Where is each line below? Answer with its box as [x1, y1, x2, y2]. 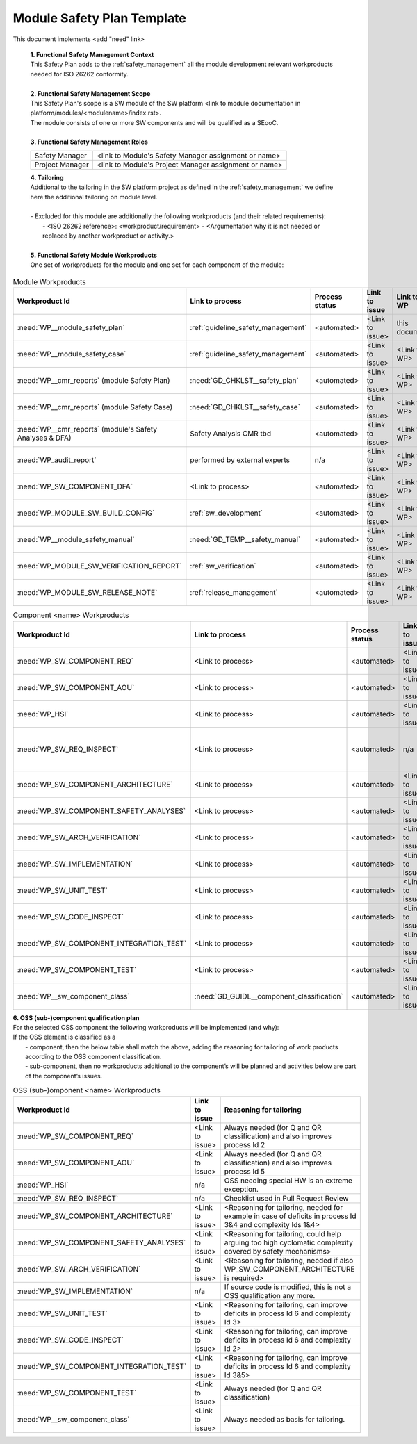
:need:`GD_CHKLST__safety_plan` [190, 376, 299, 386]
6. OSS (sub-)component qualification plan [13, 1013, 140, 1022]
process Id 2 [224, 1140, 265, 1149]
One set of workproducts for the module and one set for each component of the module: [30, 261, 284, 269]
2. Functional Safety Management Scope [30, 89, 151, 97]
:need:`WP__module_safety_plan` [17, 323, 125, 333]
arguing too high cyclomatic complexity [224, 1238, 354, 1247]
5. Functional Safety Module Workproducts [30, 251, 158, 259]
